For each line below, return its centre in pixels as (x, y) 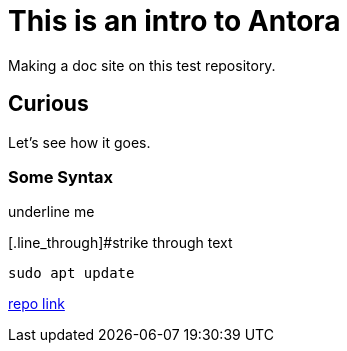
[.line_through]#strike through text (120, 243)
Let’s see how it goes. (79, 142)
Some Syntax (61, 176)
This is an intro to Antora (174, 21)
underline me (51, 212)
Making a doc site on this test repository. (142, 65)
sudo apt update (71, 273)
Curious (48, 104)
